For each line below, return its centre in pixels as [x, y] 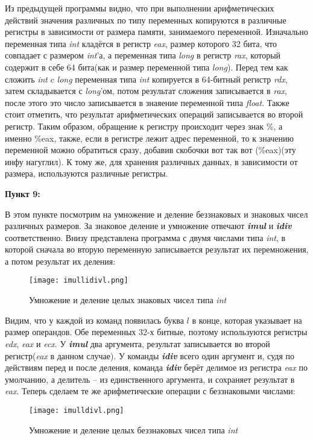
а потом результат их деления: [60, 261]
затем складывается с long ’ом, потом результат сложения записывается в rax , [146, 91]
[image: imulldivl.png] [77, 410]
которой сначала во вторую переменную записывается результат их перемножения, [157, 249]
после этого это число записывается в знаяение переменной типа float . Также [147, 102]
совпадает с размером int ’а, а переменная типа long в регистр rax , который [143, 55]
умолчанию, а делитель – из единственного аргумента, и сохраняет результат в [150, 379]
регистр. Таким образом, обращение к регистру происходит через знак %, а [144, 126]
